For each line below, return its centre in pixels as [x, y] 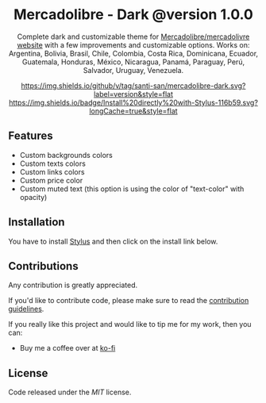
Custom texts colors [52, 163]
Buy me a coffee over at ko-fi [67, 348]
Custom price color [51, 180]
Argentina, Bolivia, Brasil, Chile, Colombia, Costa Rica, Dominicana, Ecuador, [133, 53]
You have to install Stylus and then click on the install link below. [113, 241]
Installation [37, 223]
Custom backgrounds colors [66, 155]
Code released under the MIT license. [70, 392]
